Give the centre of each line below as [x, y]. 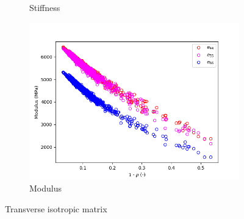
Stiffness [45, 7]
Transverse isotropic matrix [56, 208]
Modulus [45, 188]
